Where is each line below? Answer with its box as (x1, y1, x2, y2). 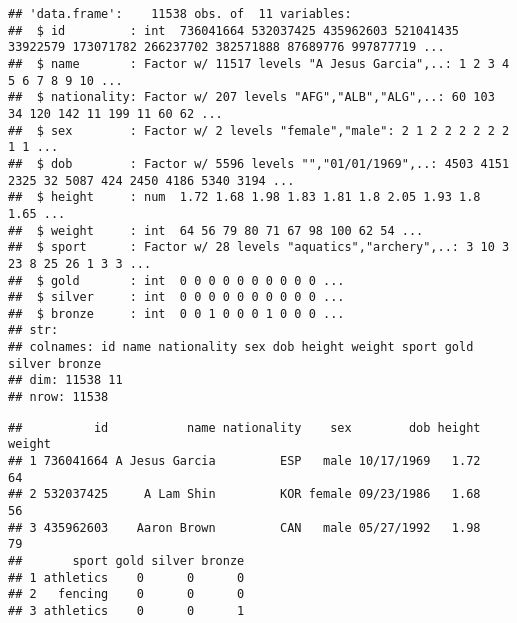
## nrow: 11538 (8, 390, 109, 405)
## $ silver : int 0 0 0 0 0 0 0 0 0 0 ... (8, 290, 345, 305)
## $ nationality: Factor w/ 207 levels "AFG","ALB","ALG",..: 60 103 (8, 90, 495, 105)
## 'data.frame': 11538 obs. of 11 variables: (8, 7, 352, 21)
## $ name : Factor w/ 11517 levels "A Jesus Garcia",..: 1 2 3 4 (8, 56, 510, 71)
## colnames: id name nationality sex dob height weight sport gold (8, 340, 474, 355)
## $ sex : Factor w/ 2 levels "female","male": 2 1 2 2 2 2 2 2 (8, 123, 510, 138)
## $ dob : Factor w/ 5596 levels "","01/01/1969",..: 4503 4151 (8, 156, 510, 171)
